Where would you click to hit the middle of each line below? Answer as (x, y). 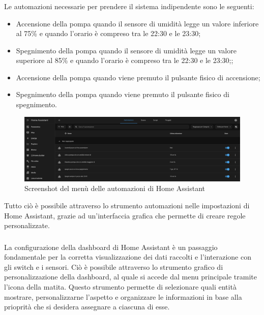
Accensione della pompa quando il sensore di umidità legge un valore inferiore (137, 23)
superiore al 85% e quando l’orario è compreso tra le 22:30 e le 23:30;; (125, 60)
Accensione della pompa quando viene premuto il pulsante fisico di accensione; (138, 77)
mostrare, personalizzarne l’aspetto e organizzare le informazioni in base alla (123, 296)
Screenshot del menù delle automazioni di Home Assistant (115, 188)
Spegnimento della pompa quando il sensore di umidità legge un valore (126, 50)
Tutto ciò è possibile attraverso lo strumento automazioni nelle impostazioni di (127, 205)
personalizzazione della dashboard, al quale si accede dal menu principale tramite (130, 277)
